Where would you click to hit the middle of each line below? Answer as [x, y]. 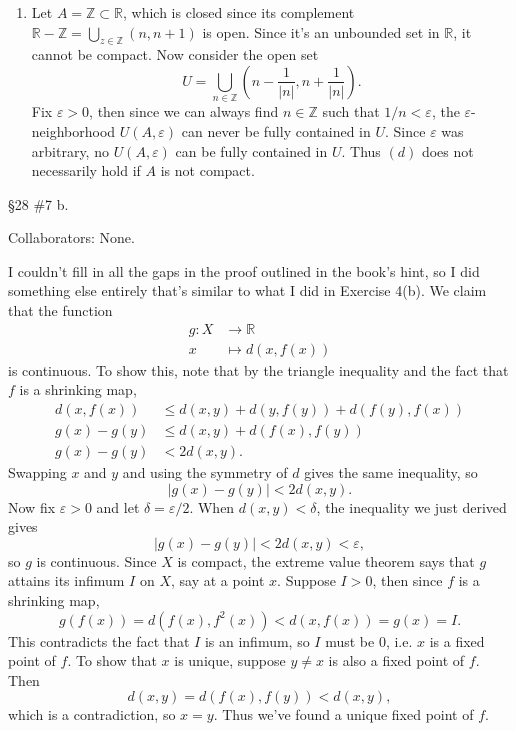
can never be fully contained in [276, 130]
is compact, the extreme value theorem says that [326, 560]
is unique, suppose [230, 660]
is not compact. [207, 170]
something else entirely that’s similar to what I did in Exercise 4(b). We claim [247, 290]
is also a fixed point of [396, 660]
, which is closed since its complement [238, 12]
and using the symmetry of [205, 472]
